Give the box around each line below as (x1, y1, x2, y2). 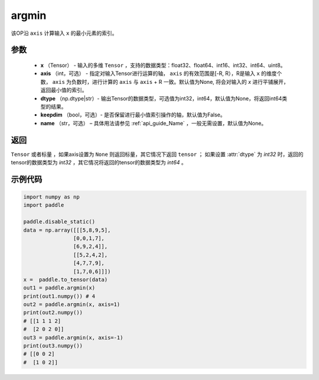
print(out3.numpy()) (23, 343, 83, 349)
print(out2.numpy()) (23, 309, 83, 316)
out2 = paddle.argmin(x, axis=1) (23, 301, 121, 308)
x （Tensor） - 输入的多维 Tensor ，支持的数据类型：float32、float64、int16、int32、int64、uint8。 (40, 61, 286, 69)
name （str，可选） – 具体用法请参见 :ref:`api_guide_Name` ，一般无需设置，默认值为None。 (40, 119, 267, 126)
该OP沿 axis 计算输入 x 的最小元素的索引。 (11, 30, 118, 37)
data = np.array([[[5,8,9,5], (23, 226, 111, 233)
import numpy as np (23, 193, 80, 200)
